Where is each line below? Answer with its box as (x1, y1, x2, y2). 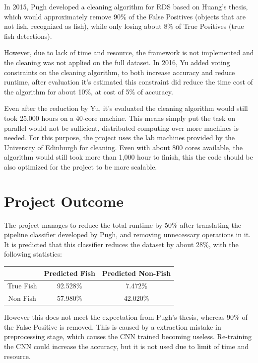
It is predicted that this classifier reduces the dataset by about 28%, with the (4, 239, 239, 249)
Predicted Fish (44, 268, 95, 278)
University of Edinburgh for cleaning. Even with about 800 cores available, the (4, 142, 243, 152)
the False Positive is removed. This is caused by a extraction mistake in (4, 321, 221, 332)
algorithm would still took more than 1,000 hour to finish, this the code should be (4, 152, 253, 162)
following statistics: (4, 249, 62, 259)
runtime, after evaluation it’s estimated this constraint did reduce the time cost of (4, 77, 253, 87)
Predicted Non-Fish (102, 268, 171, 278)
